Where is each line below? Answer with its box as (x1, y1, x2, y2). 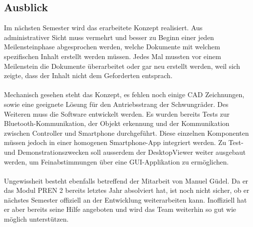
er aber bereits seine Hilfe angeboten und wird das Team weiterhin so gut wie (4, 204, 236, 214)
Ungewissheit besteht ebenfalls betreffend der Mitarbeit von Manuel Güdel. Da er (4, 175, 249, 186)
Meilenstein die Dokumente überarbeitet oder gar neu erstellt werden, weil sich (4, 61, 240, 71)
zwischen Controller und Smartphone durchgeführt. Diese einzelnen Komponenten (4, 127, 249, 138)
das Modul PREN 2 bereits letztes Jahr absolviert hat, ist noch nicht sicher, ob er (4, 185, 250, 195)
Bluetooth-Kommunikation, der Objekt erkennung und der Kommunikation (4, 118, 230, 128)
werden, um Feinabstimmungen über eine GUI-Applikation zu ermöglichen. (4, 156, 229, 166)
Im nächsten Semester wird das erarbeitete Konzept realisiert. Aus (4, 22, 203, 33)
